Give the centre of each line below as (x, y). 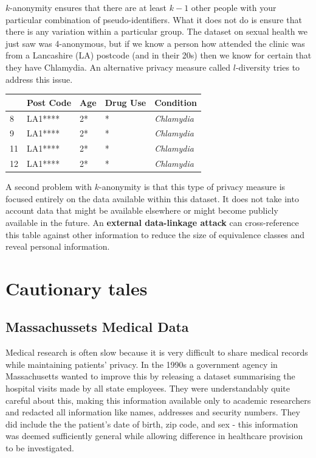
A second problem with (49, 187)
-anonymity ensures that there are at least (88, 7)
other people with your (234, 7)
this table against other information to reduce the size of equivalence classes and (155, 234)
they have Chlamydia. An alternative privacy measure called (118, 67)
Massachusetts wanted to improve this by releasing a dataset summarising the (150, 376)
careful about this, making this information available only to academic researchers (158, 400)
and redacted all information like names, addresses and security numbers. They (153, 412)
